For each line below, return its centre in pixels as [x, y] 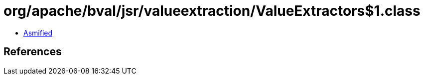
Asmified [38, 33]
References [33, 52]
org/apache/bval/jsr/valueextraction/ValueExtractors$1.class [212, 11]
